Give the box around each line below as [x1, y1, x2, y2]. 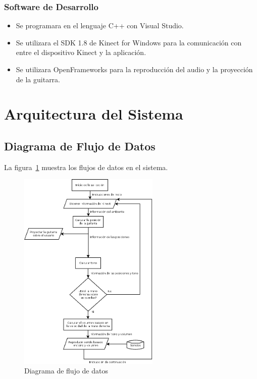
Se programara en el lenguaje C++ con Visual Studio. [16, 20, 184, 31]
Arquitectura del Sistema [4, 103, 183, 124]
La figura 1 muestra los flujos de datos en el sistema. [4, 161, 168, 172]
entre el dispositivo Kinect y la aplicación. [16, 47, 146, 58]
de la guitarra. [16, 74, 61, 84]
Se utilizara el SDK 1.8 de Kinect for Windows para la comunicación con [16, 37, 242, 47]
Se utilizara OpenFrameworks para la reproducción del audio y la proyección [16, 64, 253, 74]
